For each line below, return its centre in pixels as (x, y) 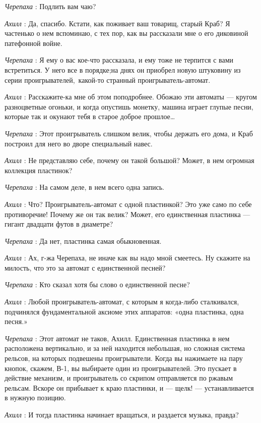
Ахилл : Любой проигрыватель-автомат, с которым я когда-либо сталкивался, (122, 302)
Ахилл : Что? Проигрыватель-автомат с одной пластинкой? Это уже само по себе (128, 204)
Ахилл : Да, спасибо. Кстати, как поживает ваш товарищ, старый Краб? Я (117, 23)
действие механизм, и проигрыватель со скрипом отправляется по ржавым (119, 378)
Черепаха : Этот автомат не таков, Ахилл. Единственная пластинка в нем (117, 338)
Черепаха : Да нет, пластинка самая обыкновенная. (83, 241)
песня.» (16, 321)
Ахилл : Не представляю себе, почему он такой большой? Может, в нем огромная (129, 160)
